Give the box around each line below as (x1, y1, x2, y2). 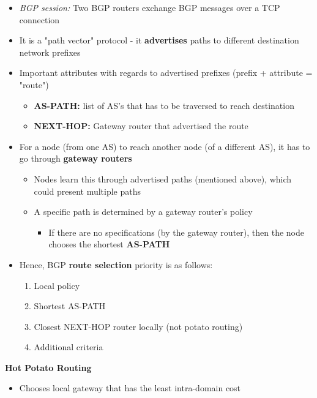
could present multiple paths (34, 184, 141, 197)
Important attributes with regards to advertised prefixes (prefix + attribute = (19, 66, 313, 79)
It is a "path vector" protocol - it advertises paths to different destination (19, 34, 299, 47)
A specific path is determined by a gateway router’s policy (34, 205, 253, 218)
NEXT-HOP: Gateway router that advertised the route (34, 119, 248, 132)
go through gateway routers (19, 152, 132, 165)
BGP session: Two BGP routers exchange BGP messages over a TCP (19, 1, 280, 13)
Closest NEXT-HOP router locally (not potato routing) (34, 320, 243, 332)
